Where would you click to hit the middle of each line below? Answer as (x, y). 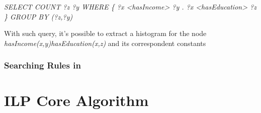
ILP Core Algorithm (76, 100)
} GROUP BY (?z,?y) (38, 16)
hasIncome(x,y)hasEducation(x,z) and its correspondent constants (105, 43)
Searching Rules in (42, 65)
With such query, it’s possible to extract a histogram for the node (105, 33)
